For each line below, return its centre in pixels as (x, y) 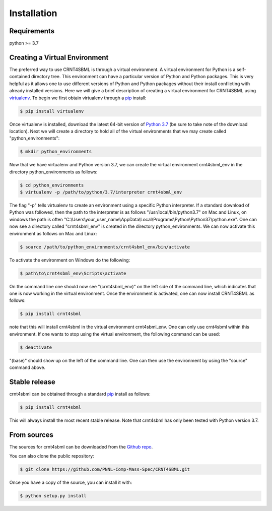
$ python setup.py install (53, 496)
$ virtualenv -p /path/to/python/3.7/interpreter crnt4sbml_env (101, 192)
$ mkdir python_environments (56, 152)
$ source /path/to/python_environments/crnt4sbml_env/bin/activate (105, 247)
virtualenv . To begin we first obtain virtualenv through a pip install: (78, 98)
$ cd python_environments (52, 185)
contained (20, 77)
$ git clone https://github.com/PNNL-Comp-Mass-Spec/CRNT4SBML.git (105, 469)
